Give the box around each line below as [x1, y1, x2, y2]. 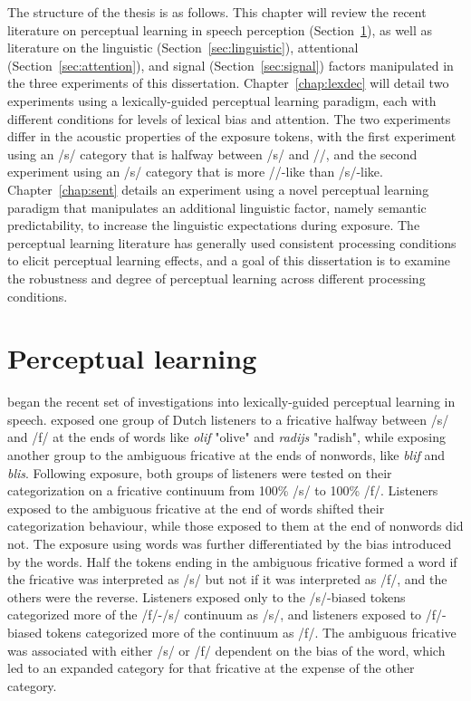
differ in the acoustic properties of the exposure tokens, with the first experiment [7, 127, 457, 146]
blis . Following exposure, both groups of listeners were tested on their [7, 463, 392, 482]
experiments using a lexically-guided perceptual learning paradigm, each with [7, 91, 437, 110]
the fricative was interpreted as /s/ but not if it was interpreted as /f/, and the [7, 570, 447, 589]
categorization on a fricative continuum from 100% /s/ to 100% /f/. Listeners [7, 481, 438, 500]
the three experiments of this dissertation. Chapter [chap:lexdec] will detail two [7, 73, 449, 92]
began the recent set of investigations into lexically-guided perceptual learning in [7, 392, 456, 411]
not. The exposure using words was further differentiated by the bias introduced [7, 533, 452, 552]
